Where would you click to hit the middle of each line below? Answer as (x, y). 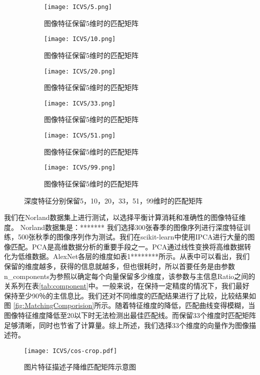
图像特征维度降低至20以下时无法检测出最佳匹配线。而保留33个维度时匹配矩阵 (130, 315)
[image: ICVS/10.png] (80, 39)
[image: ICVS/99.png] (80, 168)
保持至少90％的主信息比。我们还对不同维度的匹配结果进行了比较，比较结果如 (130, 295)
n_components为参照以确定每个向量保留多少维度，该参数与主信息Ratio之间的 (130, 276)
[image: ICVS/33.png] (80, 103)
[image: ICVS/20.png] (80, 71)
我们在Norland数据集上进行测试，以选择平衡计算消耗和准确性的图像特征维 (125, 217)
